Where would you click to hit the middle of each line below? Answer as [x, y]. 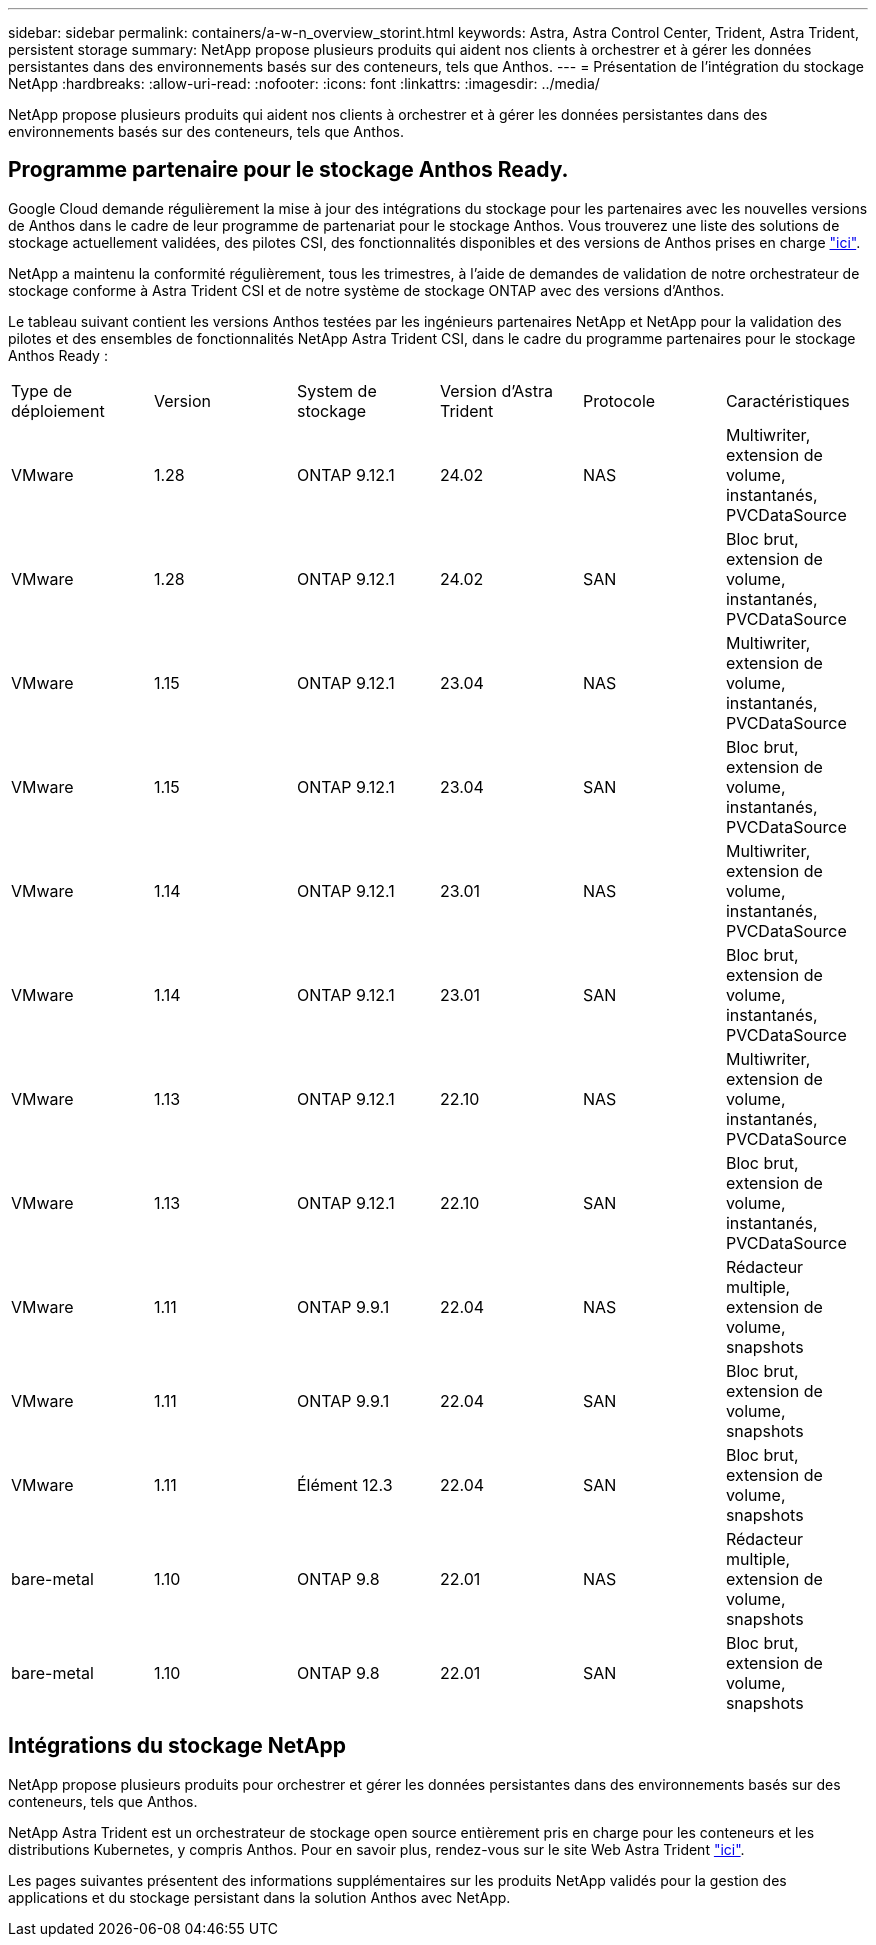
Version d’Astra [496, 390]
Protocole [619, 400]
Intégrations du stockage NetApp [177, 1746]
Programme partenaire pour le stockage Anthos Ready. [288, 170]
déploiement [58, 410]
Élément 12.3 [344, 1484]
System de [336, 390]
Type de [42, 390]
